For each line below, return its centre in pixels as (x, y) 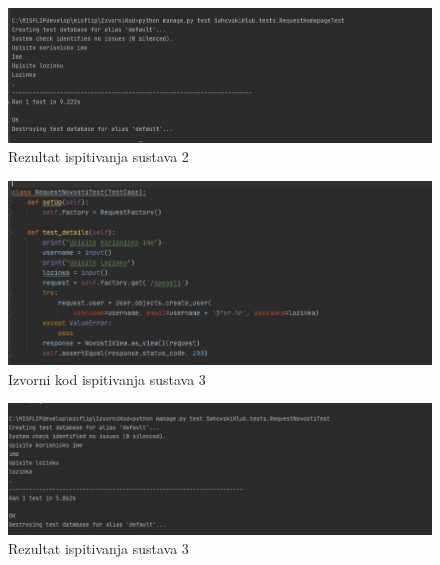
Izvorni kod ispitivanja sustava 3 (107, 378)
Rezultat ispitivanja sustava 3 (98, 548)
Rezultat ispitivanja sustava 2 (98, 156)
